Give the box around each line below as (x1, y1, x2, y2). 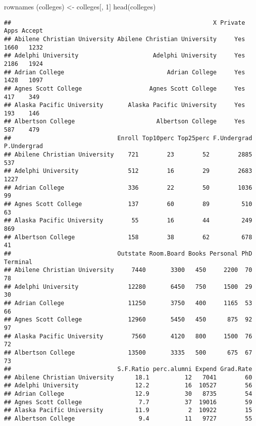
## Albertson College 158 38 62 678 (4, 233, 253, 241)
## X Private (4, 19, 245, 26)
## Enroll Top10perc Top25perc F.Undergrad (4, 134, 253, 142)
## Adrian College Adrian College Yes (4, 68, 245, 76)
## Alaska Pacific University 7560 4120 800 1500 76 (4, 332, 253, 340)
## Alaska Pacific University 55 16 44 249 (4, 217, 253, 224)
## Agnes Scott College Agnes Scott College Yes (4, 85, 245, 92)
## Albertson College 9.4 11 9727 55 (4, 415, 253, 423)
